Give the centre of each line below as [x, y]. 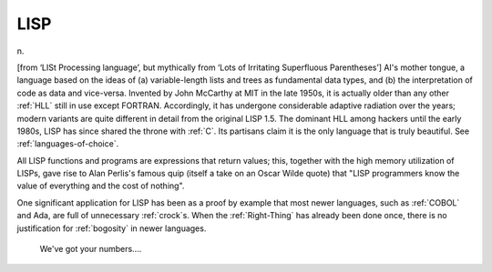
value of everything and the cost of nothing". [101, 186]
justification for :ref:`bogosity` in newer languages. [112, 228]
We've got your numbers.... [91, 249]
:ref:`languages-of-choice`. [68, 144]
